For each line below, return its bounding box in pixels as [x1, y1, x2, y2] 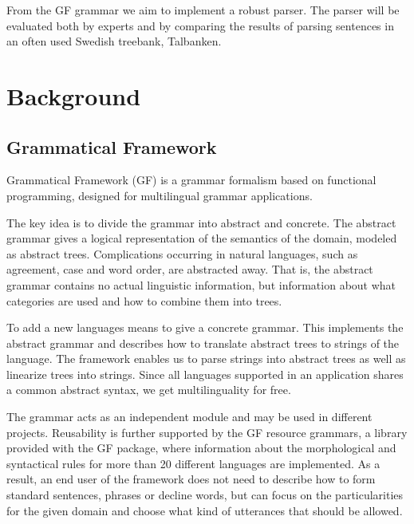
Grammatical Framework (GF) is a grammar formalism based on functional [6, 171, 377, 188]
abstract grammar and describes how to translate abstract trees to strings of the [6, 334, 400, 351]
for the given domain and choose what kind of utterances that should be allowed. [6, 502, 403, 518]
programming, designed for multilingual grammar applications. [6, 187, 313, 203]
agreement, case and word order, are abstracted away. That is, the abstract [6, 261, 373, 278]
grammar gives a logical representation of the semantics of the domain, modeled [6, 230, 397, 246]
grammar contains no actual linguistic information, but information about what [6, 276, 396, 293]
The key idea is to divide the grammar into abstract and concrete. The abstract [6, 214, 396, 230]
